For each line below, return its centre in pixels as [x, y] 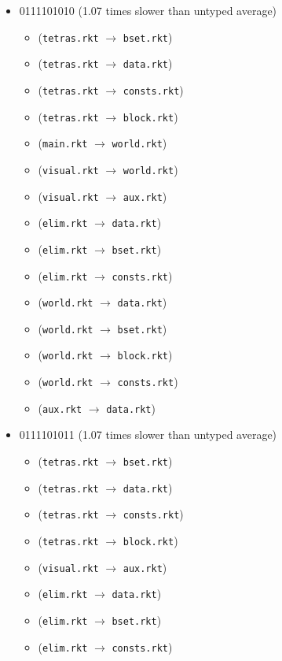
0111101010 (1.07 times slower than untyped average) [148, 10]
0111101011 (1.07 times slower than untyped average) [148, 434]
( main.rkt [63, 143]
